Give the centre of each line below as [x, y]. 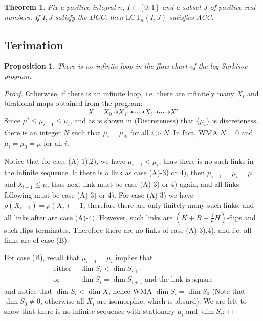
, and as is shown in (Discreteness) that [132, 121]
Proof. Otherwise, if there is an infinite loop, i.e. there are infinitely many [119, 93]
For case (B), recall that [42, 257]
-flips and [241, 217]
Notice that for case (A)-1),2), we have [65, 160]
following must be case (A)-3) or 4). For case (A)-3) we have [99, 195]
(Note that [229, 291]
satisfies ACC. [192, 17]
